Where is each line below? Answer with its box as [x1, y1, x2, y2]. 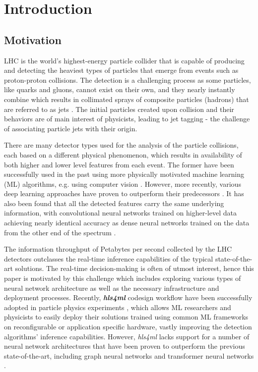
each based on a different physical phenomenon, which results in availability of [4, 149, 242, 159]
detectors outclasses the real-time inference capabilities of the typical [4, 253, 213, 264]
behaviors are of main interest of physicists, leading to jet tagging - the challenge [4, 113, 250, 124]
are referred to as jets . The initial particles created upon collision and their [4, 104, 234, 114]
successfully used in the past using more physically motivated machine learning [4, 169, 244, 179]
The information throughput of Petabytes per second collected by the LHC [4, 244, 232, 254]
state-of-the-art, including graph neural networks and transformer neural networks [4, 350, 254, 361]
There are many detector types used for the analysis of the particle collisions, [4, 140, 239, 150]
